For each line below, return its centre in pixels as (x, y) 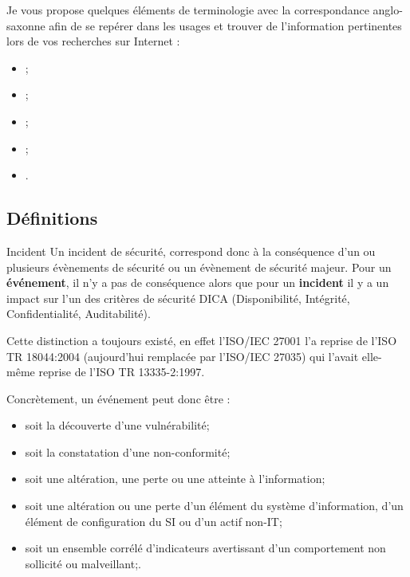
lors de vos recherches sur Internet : (93, 41)
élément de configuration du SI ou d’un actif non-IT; (154, 521)
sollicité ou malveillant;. (83, 563)
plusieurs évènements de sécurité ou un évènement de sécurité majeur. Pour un (199, 267)
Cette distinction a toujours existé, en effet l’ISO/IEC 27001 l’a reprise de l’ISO (202, 340)
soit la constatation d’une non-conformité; (128, 451)
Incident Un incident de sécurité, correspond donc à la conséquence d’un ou (191, 251)
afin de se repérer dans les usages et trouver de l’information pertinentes (225, 25)
